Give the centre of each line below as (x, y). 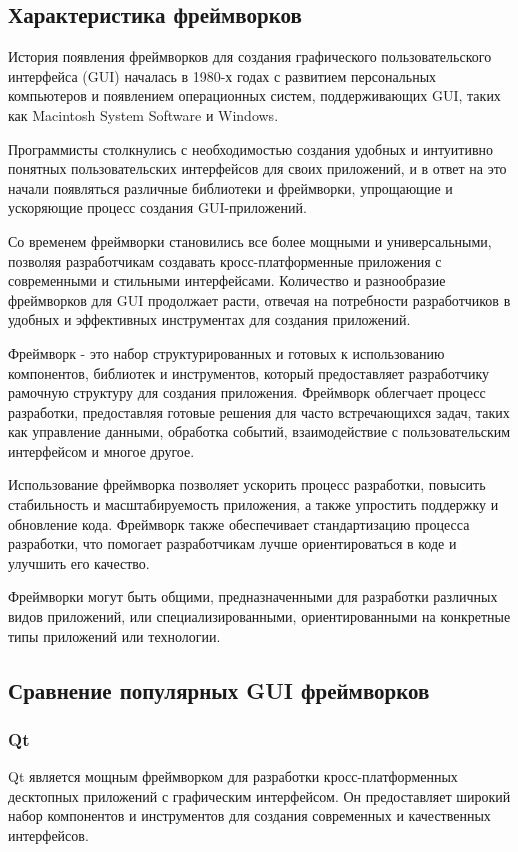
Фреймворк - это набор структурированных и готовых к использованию (226, 352)
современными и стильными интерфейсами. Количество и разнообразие (227, 280)
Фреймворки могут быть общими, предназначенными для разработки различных (253, 596)
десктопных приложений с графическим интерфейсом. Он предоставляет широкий (259, 795)
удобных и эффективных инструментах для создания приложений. (209, 319)
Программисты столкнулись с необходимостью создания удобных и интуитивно (251, 148)
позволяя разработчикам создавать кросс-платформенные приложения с (225, 260)
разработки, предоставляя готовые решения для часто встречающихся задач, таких (259, 411)
